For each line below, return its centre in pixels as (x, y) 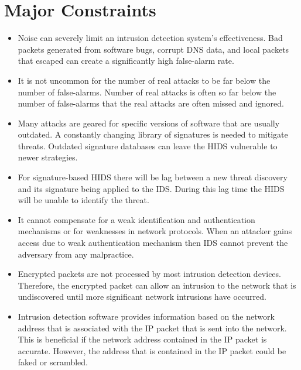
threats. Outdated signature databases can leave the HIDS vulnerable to (148, 145)
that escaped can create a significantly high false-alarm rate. (126, 61)
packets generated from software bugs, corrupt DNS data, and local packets (153, 49)
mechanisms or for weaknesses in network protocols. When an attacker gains (155, 231)
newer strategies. (48, 157)
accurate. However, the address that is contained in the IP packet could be (152, 350)
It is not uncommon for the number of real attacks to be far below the (144, 80)
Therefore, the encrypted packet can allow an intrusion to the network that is (157, 285)
